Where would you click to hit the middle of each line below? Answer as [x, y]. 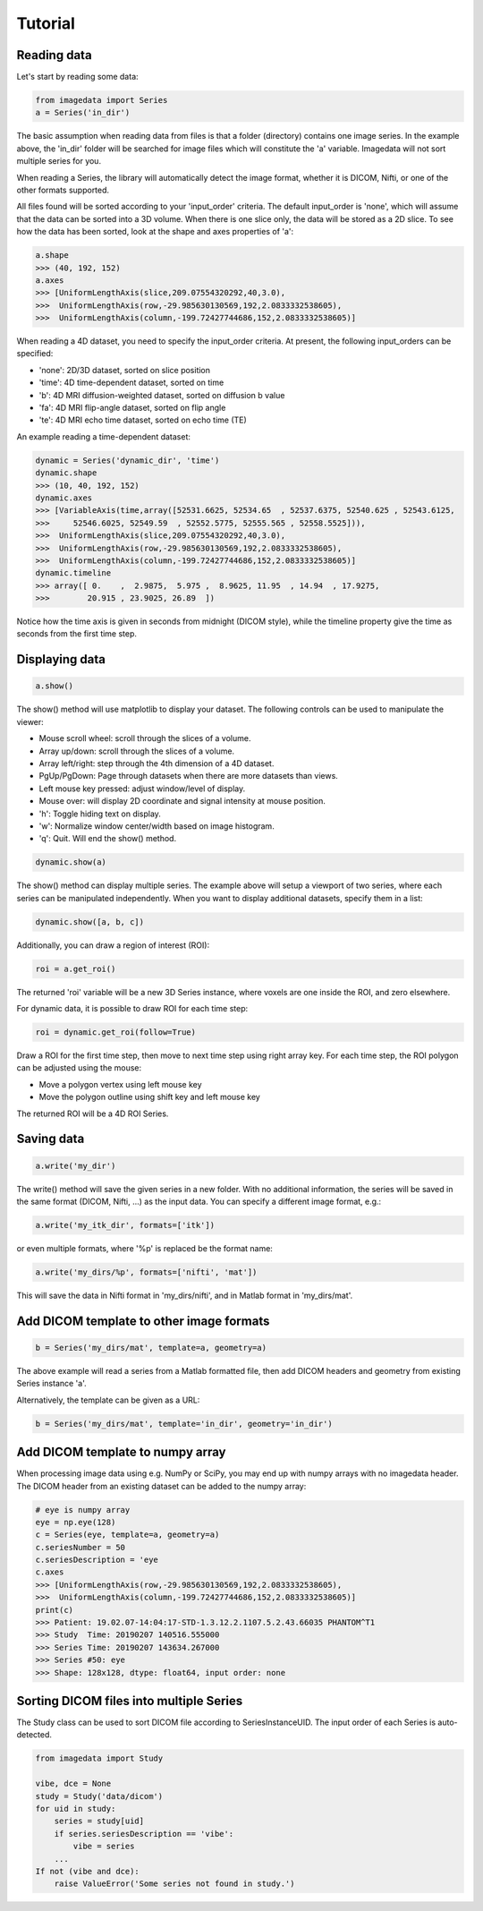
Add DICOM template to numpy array [121, 1452]
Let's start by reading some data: [77, 77]
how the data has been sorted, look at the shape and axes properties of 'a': [155, 232]
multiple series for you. [59, 161]
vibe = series [104, 1847]
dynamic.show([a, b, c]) [90, 921]
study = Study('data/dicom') [99, 1796]
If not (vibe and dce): [88, 1871]
